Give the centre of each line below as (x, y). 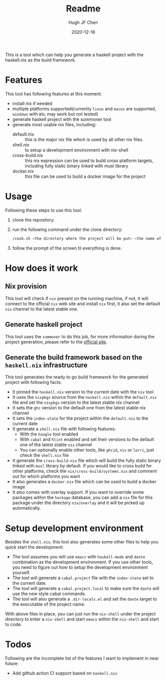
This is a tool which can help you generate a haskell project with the (74, 55)
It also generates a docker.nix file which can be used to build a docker (84, 482)
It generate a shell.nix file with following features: (64, 429)
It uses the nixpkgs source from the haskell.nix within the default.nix (84, 397)
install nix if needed (32, 103)
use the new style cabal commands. (49, 594)
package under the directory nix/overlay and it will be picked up (78, 503)
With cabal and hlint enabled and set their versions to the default (87, 440)
